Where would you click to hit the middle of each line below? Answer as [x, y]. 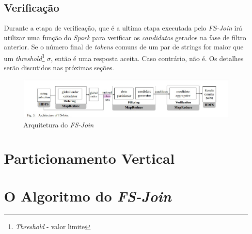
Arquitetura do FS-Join [59, 124]
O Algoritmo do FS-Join [88, 196]
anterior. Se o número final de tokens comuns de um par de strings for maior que [124, 47]
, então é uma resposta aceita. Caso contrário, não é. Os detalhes [147, 58]
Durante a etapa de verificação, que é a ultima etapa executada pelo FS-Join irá [123, 28]
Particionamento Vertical [89, 158]
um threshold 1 [24, 57]
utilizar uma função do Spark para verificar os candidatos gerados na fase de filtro [125, 37]
